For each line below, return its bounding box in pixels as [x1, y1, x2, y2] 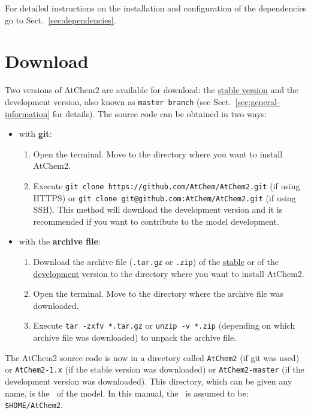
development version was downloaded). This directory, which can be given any [5, 375, 292, 388]
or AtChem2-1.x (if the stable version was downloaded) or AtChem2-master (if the [5, 363, 304, 376]
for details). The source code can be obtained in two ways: [52, 107, 267, 120]
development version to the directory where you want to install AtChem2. [33, 267, 304, 279]
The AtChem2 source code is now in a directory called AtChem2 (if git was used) [5, 351, 300, 364]
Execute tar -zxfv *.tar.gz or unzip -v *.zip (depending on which [33, 319, 295, 332]
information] [5, 107, 50, 120]
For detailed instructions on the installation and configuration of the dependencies [5, 2, 307, 14]
